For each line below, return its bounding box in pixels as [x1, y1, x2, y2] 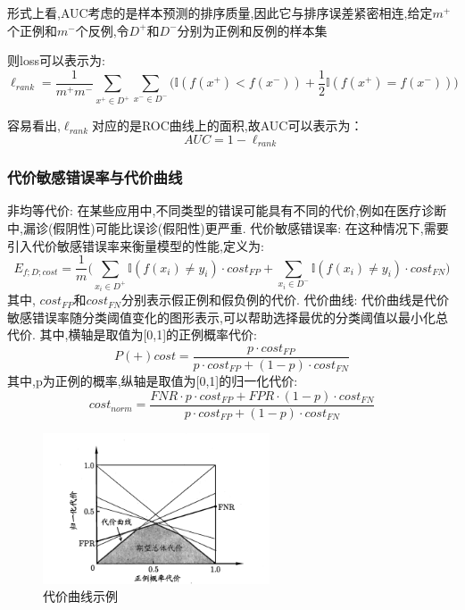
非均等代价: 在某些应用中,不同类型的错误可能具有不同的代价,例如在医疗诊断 [7, 201, 447, 220]
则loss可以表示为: [7, 51, 105, 70]
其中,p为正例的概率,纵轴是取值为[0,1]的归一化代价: [7, 372, 298, 390]
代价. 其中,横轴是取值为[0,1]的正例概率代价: [7, 325, 258, 344]
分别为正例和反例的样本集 [177, 21, 328, 39]
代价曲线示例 [43, 587, 118, 606]
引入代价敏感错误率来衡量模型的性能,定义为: [7, 236, 264, 255]
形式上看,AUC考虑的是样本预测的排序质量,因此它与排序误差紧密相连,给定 [7, 4, 433, 21]
